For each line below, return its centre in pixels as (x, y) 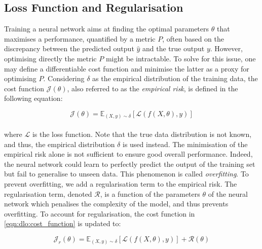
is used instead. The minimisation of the (185, 144)
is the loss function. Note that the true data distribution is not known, (142, 134)
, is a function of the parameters (150, 193)
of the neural (228, 193)
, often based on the (193, 38)
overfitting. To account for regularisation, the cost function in (100, 213)
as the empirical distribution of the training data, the (175, 78)
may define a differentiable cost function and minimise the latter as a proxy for (127, 68)
